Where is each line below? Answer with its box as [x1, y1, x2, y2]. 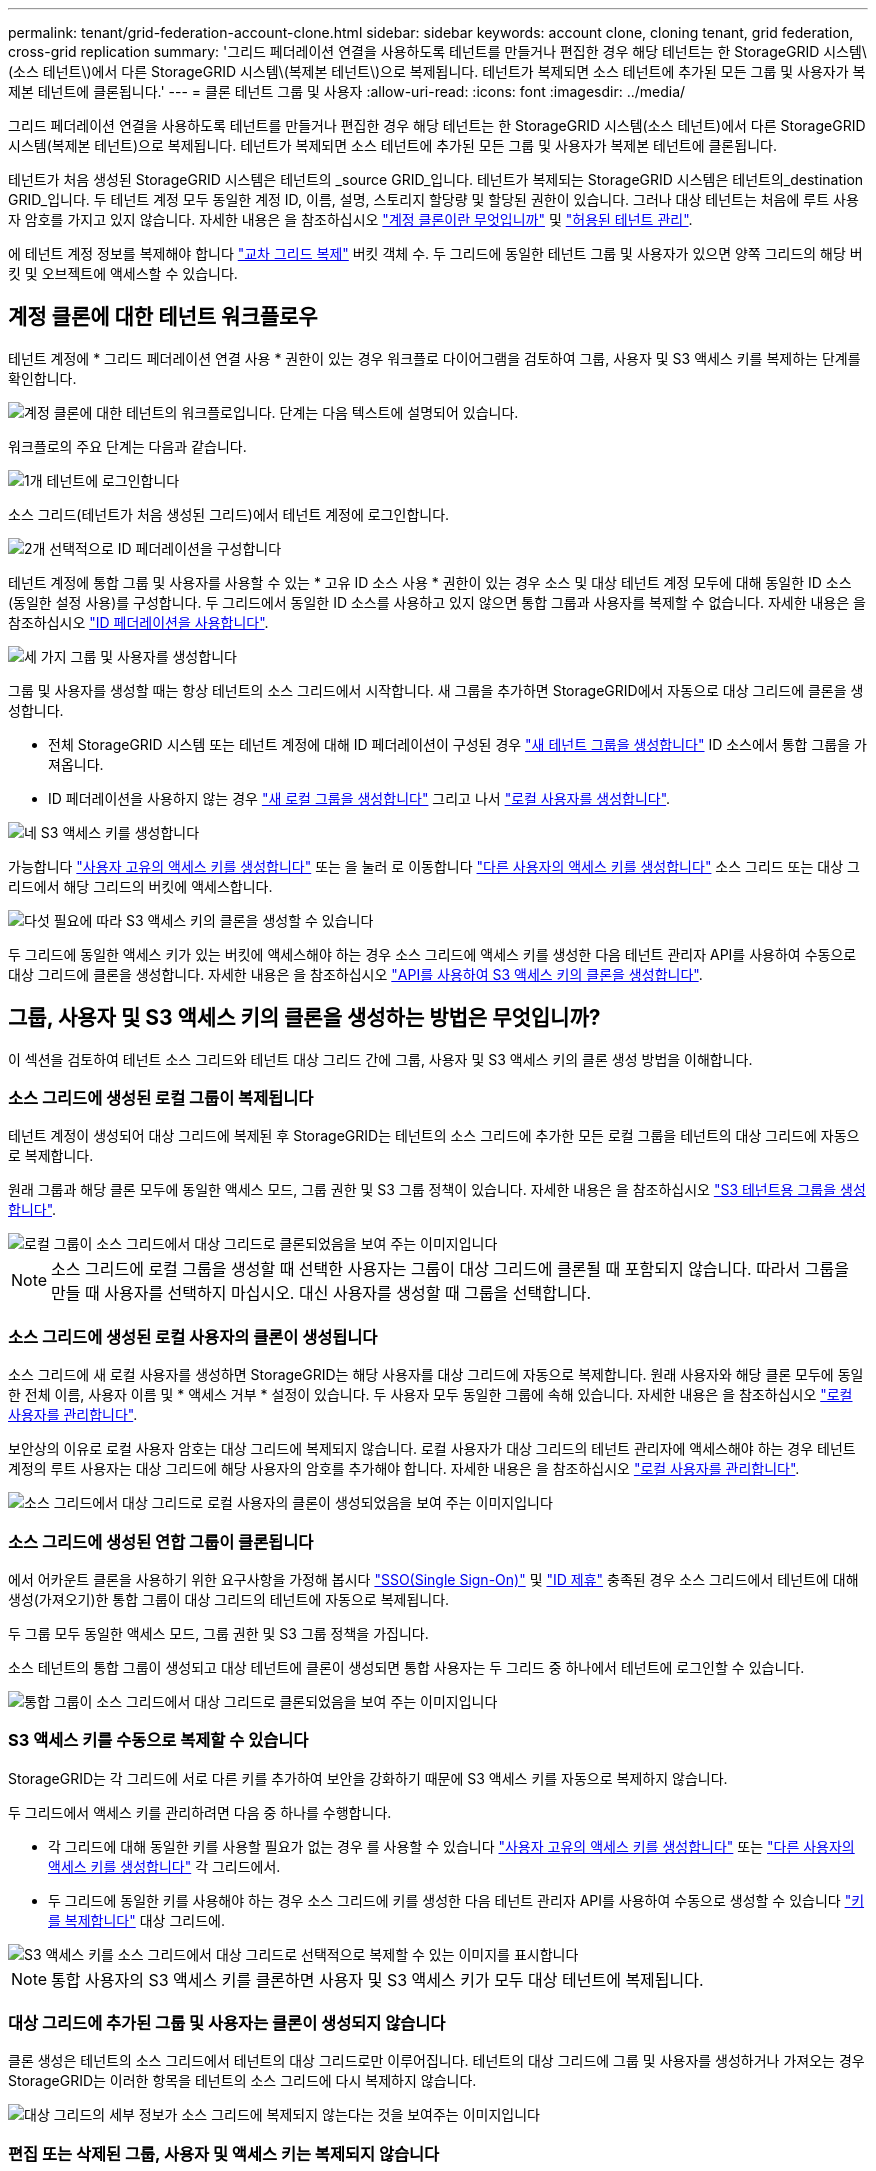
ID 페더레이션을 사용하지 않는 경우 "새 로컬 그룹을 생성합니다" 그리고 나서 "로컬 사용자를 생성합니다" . [48, 789, 671, 807]
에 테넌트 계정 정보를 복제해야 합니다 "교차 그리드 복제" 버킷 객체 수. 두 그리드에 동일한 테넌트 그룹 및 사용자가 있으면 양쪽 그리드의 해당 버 [8, 245, 863, 262]
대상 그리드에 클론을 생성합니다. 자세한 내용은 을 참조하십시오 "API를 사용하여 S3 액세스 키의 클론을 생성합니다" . [8, 965, 703, 983]
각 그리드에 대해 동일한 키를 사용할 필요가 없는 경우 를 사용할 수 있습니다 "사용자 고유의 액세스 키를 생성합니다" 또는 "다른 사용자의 [48, 1837, 855, 1855]
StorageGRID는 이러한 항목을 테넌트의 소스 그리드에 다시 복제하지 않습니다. [8, 2072, 477, 2090]
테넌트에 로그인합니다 [46, 471, 180, 489]
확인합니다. [8, 369, 77, 387]
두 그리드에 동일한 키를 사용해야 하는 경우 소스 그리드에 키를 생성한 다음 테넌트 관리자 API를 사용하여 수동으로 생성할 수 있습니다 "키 [48, 1891, 865, 1909]
